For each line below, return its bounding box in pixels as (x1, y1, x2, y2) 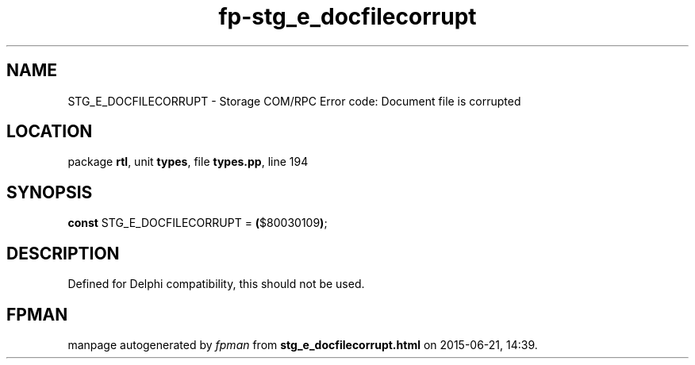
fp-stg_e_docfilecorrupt (218, 3, 477, 30)
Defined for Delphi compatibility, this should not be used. (67, 277, 365, 291)
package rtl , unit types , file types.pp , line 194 (67, 155, 309, 169)
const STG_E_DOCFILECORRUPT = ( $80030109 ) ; (67, 216, 328, 230)
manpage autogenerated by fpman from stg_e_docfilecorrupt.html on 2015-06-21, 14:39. (67, 337, 538, 352)
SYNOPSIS (6, 182, 93, 202)
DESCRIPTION (6, 243, 120, 263)
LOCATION (6, 121, 93, 142)
